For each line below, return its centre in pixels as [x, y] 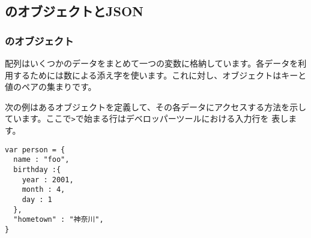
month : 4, [44, 190]
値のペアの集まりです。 [51, 87]
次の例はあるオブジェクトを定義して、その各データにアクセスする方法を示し [156, 106]
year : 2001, [48, 180]
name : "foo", [41, 160]
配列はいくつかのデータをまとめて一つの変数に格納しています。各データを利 [156, 63]
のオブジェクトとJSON [74, 11]
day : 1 [37, 199]
